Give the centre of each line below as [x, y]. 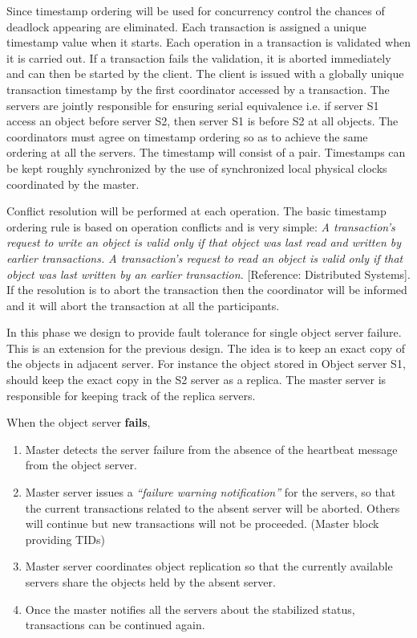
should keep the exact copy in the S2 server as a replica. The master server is [196, 380]
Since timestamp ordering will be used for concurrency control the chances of [196, 10]
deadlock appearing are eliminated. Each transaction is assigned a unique [186, 26]
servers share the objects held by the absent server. [150, 582]
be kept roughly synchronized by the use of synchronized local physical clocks [197, 168]
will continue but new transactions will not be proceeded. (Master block [202, 523]
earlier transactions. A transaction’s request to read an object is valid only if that [205, 258]
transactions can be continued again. [115, 625]
